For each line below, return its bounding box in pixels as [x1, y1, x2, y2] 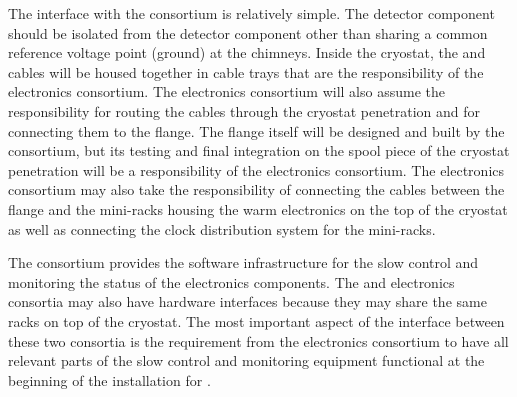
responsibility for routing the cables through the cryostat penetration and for [8, 100, 480, 121]
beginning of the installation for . [8, 369, 211, 390]
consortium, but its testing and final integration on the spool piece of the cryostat [8, 140, 510, 161]
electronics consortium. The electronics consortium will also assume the [8, 81, 445, 102]
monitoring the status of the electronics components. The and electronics [8, 271, 455, 292]
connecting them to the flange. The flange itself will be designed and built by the [8, 120, 505, 141]
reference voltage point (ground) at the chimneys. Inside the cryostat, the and [8, 42, 486, 63]
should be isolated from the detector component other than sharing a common [8, 22, 488, 43]
